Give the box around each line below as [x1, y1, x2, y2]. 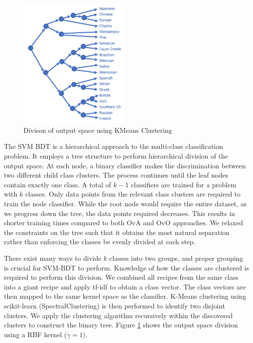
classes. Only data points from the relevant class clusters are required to [25, 189, 241, 199]
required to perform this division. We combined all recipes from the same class [4, 272, 238, 282]
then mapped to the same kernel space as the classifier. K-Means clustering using [4, 291, 246, 301]
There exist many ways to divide [4, 253, 101, 263]
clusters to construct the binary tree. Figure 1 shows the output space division [4, 320, 238, 330]
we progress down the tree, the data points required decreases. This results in [4, 208, 235, 218]
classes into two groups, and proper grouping [109, 253, 243, 263]
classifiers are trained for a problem [131, 179, 236, 189]
